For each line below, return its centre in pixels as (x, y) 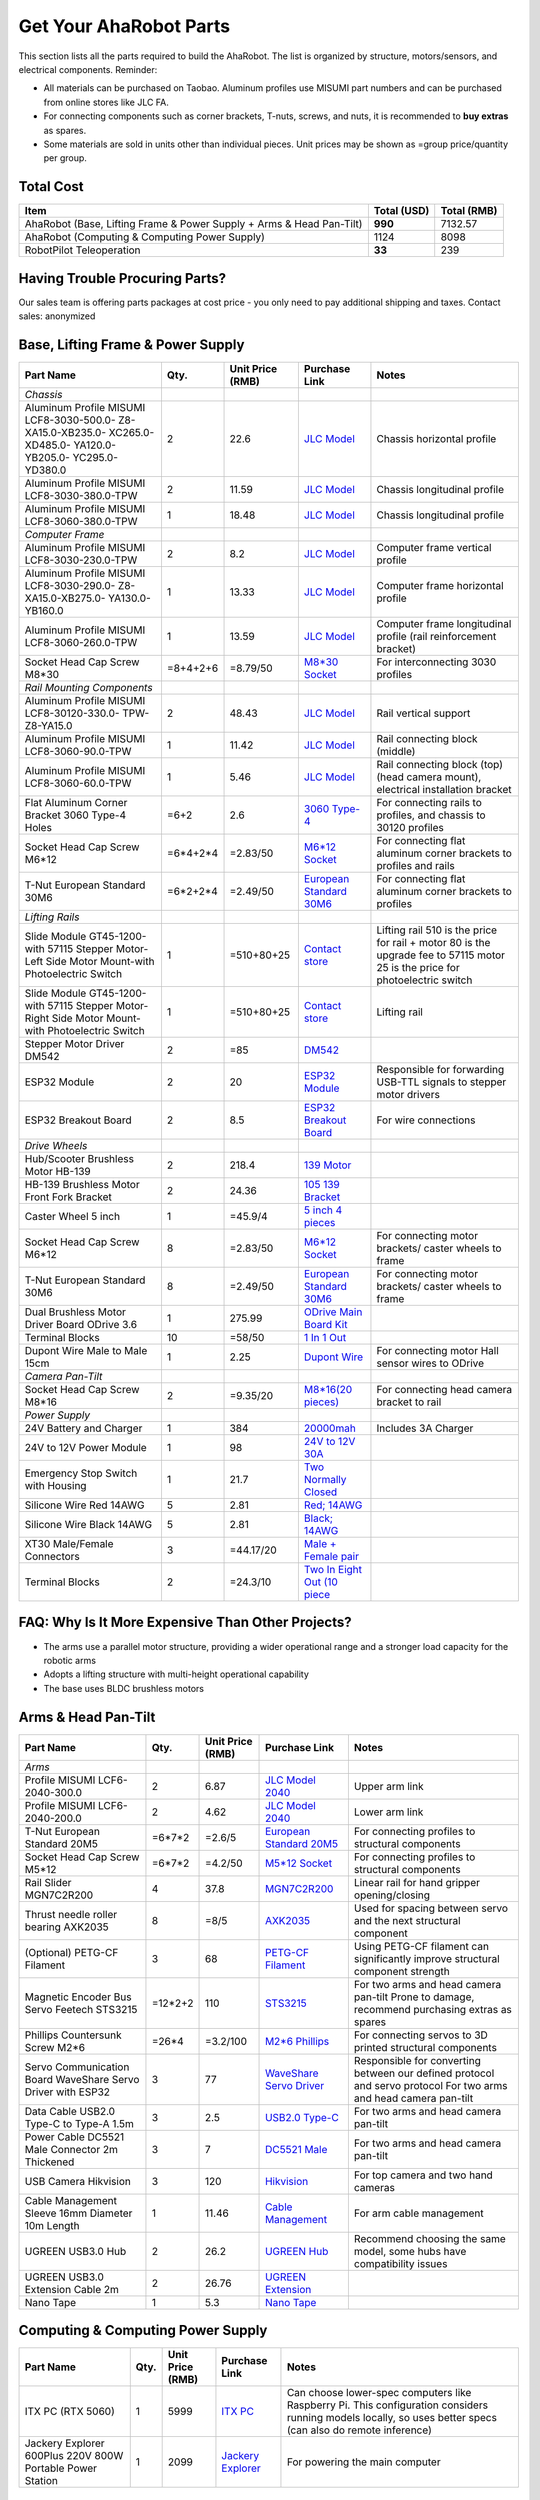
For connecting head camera (444, 1389)
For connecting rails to (429, 802)
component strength (401, 1971)
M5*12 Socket (299, 1863)
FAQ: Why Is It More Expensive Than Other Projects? (185, 1622)
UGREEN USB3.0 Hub (75, 2251)
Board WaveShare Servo (82, 2079)
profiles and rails (415, 865)
